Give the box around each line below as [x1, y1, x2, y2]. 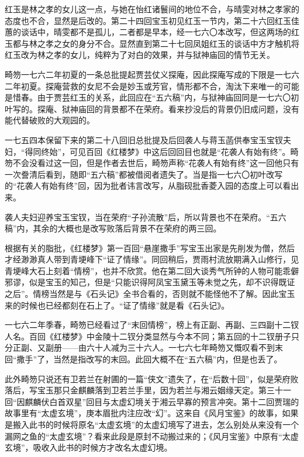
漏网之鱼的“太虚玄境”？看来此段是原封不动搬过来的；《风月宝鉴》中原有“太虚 [5, 430, 299, 442]
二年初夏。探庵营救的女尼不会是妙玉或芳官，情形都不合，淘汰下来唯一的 [5, 79, 283, 92]
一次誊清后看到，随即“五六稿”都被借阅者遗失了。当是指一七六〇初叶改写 [5, 168, 283, 180]
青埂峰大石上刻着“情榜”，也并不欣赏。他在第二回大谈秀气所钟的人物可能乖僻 [5, 264, 299, 276]
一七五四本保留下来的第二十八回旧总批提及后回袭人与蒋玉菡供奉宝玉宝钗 [5, 133, 283, 146]
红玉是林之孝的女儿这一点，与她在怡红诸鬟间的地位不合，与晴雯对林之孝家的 [5, 3, 299, 15]
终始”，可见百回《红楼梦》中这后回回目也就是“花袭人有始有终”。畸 [41, 145, 299, 157]
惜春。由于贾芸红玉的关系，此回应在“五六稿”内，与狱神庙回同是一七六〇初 [12, 91, 299, 103]
